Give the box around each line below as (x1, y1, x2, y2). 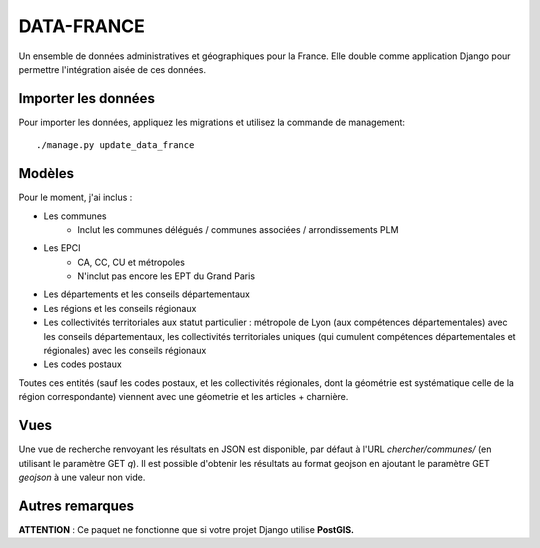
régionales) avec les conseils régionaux (43, 345, 207, 357)
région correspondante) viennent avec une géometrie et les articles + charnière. (18, 391, 349, 403)
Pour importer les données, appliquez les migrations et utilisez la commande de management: (18, 116, 405, 128)
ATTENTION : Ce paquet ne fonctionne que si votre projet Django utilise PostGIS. (18, 523, 355, 535)
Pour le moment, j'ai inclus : (18, 191, 133, 204)
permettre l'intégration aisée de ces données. (18, 63, 207, 75)
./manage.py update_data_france (36, 140, 195, 151)
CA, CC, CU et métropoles (77, 256, 185, 268)
